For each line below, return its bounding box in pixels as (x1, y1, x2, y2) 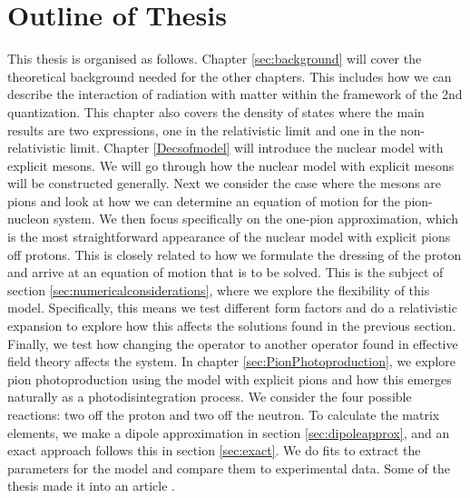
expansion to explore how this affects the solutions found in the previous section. (7, 316, 456, 335)
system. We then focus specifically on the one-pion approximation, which (53, 209, 458, 228)
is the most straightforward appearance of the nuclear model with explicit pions (7, 227, 451, 246)
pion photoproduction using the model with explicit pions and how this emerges (7, 369, 452, 388)
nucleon (7, 209, 50, 228)
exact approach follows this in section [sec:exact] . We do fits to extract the (7, 441, 421, 460)
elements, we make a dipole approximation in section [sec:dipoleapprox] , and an (7, 423, 450, 442)
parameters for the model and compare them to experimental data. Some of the (7, 458, 450, 477)
